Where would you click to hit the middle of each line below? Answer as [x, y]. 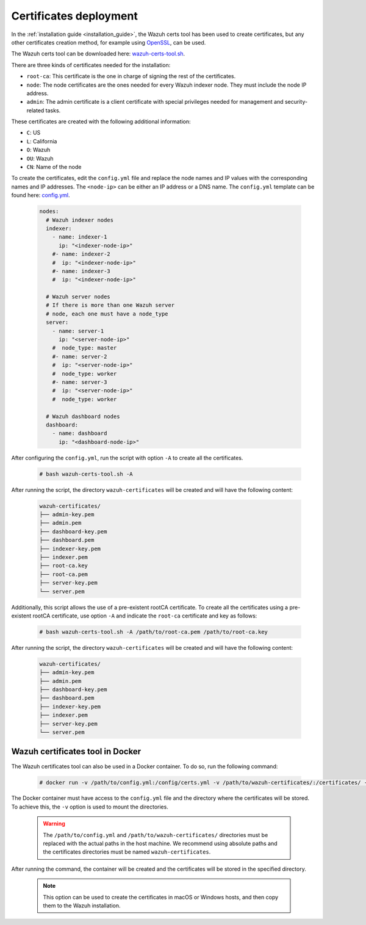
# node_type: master [84, 348]
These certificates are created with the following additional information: [101, 121]
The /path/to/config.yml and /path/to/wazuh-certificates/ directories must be [156, 835]
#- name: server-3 [80, 382]
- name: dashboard [80, 434]
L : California [42, 141]
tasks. [53, 110]
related [35, 110]
